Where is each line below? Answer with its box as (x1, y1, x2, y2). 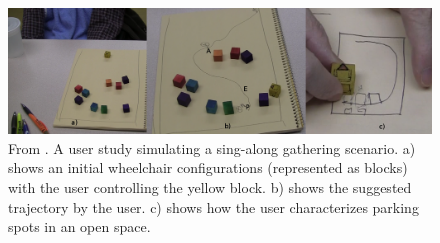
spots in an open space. (8, 216, 151, 237)
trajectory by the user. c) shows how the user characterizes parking (8, 196, 419, 217)
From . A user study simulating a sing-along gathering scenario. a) (8, 137, 416, 158)
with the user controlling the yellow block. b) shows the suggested (8, 177, 412, 198)
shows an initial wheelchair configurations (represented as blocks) (8, 157, 408, 178)
